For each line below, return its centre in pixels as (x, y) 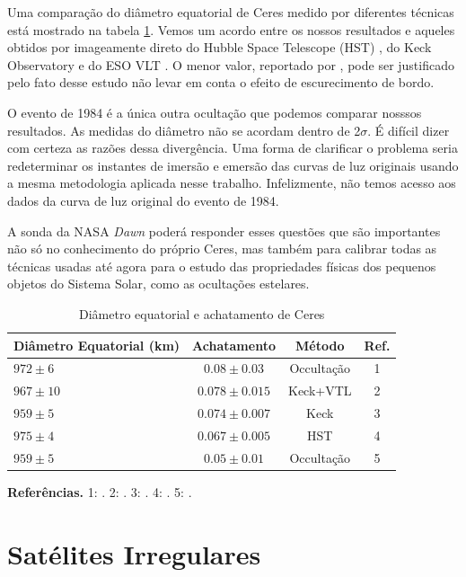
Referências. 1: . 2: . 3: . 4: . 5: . (100, 491)
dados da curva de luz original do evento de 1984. (143, 200)
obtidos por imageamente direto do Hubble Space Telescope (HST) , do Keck (220, 47)
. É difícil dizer (409, 130)
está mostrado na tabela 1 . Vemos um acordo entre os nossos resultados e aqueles (231, 29)
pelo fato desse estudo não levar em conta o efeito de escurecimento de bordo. (221, 82)
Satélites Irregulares (134, 553)
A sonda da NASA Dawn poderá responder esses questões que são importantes (224, 231)
